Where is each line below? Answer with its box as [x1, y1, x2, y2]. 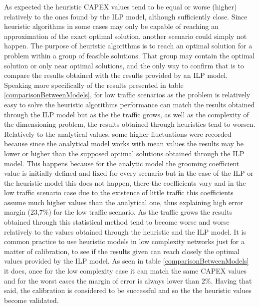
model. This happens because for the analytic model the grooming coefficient [4, 158, 240, 168]
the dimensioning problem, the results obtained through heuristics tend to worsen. [4, 119, 256, 129]
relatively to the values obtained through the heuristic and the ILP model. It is [4, 226, 246, 237]
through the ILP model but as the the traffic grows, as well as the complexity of [4, 109, 249, 119]
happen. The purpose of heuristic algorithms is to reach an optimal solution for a [4, 40, 253, 51]
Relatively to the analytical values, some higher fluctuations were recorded [4, 128, 232, 139]
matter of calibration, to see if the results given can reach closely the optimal [4, 246, 240, 256]
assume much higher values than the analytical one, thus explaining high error [4, 197, 244, 207]
